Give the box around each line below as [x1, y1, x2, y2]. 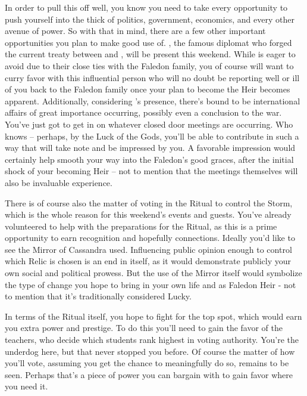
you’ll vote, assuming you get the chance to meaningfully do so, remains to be [5, 357, 289, 369]
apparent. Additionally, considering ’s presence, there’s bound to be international [5, 94, 300, 107]
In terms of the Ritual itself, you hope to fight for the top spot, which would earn [5, 310, 302, 322]
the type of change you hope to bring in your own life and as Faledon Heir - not [5, 278, 296, 290]
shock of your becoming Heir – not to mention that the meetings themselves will [5, 165, 298, 177]
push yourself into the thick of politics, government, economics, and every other [5, 13, 295, 25]
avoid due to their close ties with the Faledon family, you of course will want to [5, 59, 294, 72]
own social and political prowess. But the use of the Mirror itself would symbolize [5, 267, 302, 279]
